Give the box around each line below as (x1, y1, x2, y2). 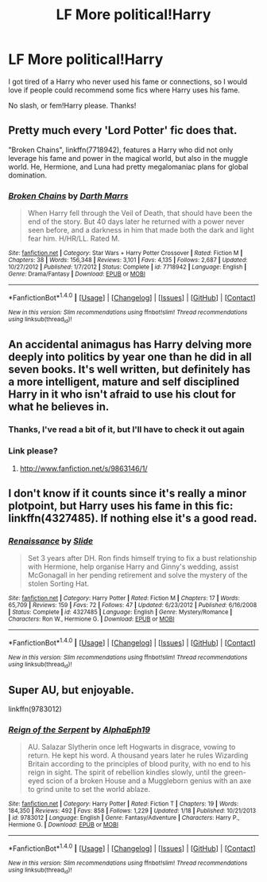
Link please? (8, 445, 58, 457)
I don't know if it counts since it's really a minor (8, 487, 247, 500)
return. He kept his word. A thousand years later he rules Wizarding (27, 751, 249, 760)
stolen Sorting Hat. (27, 579, 90, 589)
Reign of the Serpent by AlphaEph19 (8, 724, 151, 735)
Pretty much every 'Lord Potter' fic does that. (8, 123, 238, 137)
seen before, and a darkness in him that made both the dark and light (27, 225, 254, 235)
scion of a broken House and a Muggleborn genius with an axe (45, 776, 252, 786)
